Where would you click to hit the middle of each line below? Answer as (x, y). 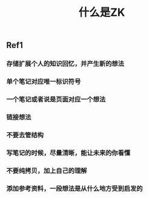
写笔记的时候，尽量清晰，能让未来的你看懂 (68, 152)
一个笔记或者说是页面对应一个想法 (56, 99)
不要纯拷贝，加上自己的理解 (47, 171)
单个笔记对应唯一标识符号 (44, 81)
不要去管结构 (25, 135)
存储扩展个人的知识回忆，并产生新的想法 (65, 64)
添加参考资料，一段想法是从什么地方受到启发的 (74, 188)
